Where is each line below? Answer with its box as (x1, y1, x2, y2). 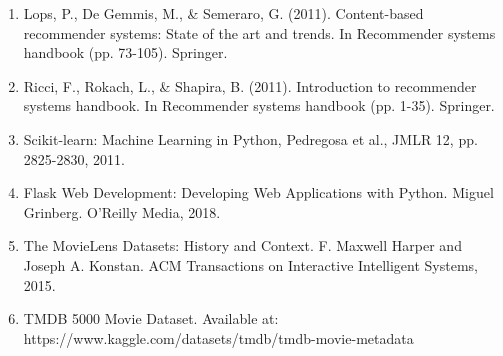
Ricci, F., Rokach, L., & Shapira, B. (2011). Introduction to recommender (23, 75, 477, 96)
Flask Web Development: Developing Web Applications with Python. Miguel (23, 182, 494, 203)
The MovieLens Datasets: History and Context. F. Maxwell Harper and (23, 235, 462, 256)
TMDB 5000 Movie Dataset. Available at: (23, 308, 279, 329)
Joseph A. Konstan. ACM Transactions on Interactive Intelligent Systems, (23, 254, 478, 275)
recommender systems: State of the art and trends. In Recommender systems (23, 22, 496, 43)
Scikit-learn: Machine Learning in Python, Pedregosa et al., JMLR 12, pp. (23, 128, 478, 149)
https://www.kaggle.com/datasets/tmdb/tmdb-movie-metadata (23, 327, 414, 348)
